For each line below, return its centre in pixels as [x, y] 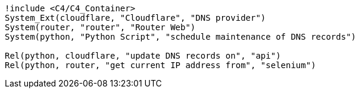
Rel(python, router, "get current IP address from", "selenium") [160, 65]
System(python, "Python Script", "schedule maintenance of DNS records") [181, 37]
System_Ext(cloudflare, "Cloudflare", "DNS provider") [135, 18]
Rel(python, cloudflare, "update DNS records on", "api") [143, 56]
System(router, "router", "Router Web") [100, 27]
